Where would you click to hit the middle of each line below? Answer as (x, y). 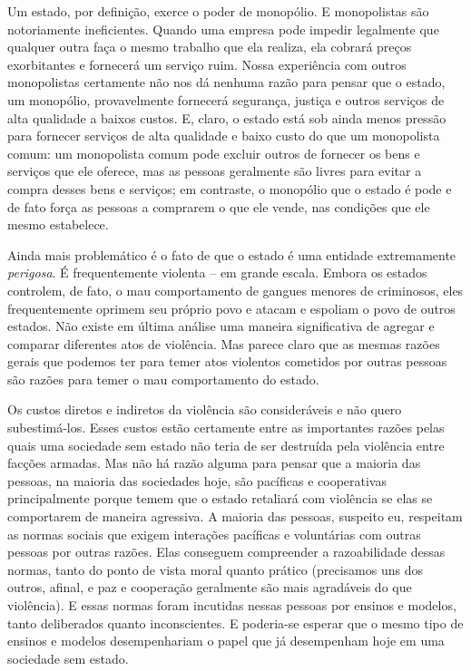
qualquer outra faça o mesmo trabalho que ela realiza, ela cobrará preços (210, 47)
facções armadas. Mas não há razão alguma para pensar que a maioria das (214, 463)
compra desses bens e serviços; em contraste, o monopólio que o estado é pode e (230, 188)
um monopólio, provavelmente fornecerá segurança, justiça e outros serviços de (226, 99)
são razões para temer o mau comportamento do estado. (163, 379)
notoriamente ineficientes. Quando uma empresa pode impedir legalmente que (223, 29)
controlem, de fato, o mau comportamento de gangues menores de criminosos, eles (235, 290)
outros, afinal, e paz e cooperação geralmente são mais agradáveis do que (210, 587)
